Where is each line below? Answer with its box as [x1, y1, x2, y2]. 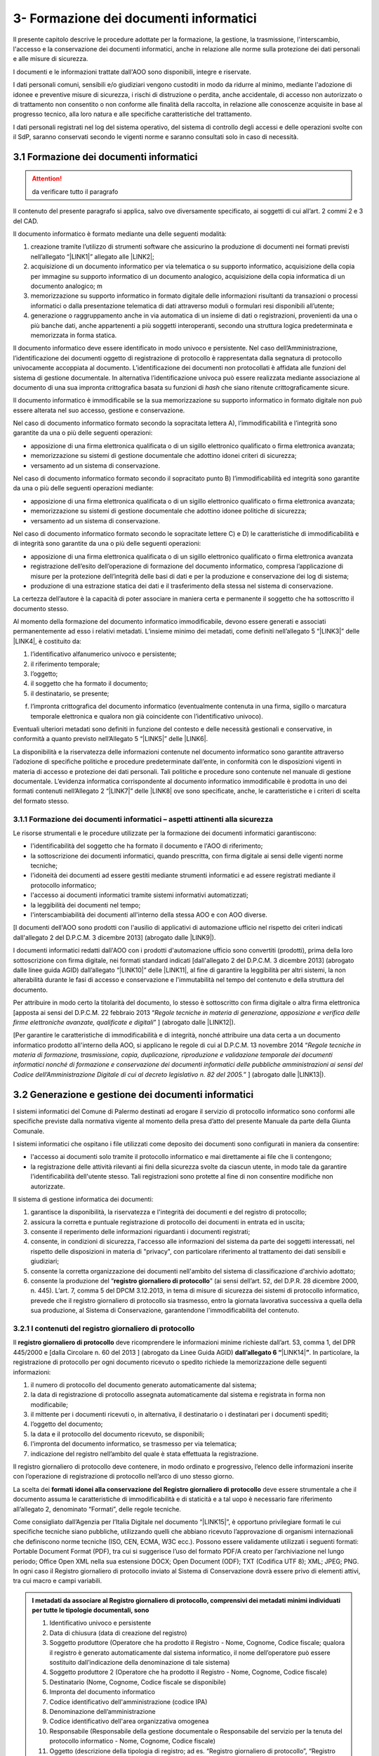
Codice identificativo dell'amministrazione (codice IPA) [49, 1697, 208, 1706]
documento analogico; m [30, 282, 103, 290]
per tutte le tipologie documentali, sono [32, 1606, 149, 1615]
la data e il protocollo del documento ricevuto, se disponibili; [30, 1429, 205, 1438]
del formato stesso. [13, 797, 69, 805]
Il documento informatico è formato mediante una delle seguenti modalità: [13, 230, 227, 238]
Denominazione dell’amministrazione [49, 1708, 156, 1715]
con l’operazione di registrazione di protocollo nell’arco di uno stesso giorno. [13, 1472, 234, 1481]
